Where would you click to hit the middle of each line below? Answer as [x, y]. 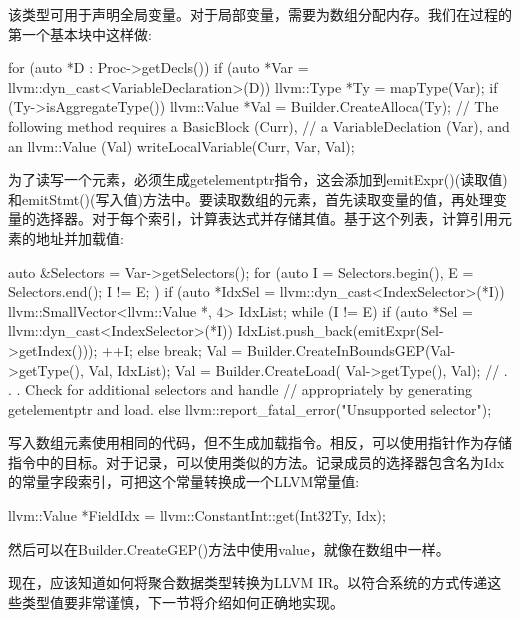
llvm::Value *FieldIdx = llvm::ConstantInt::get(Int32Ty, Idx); [197, 515]
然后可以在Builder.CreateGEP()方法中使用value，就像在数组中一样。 [229, 548]
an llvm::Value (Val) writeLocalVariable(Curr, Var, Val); [181, 145]
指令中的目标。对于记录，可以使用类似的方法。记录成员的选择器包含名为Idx [256, 461]
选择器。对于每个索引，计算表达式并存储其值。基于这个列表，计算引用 [266, 218]
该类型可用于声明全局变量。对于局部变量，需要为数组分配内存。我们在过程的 [260, 14]
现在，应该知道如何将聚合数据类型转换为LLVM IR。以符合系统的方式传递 [248, 582]
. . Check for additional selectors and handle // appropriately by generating [240, 389]
